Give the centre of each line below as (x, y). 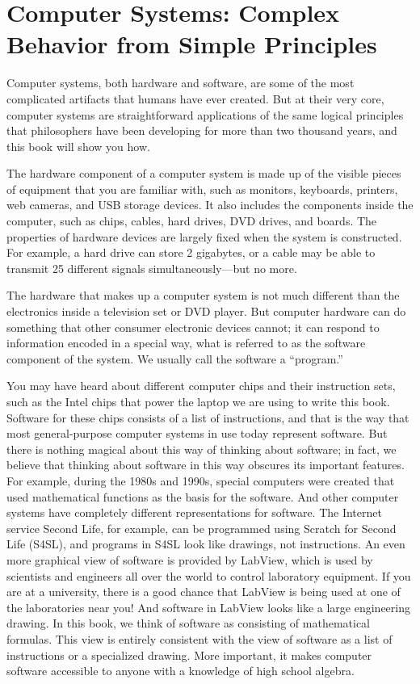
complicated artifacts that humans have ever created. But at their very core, (195, 98)
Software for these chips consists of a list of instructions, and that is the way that (208, 417)
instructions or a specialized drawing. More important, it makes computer (189, 655)
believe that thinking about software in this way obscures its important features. (206, 465)
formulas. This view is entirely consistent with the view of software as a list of (199, 638)
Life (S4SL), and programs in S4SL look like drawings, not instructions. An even (206, 544)
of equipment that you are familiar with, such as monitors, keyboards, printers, (202, 189)
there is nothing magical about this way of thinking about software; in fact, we (202, 449)
